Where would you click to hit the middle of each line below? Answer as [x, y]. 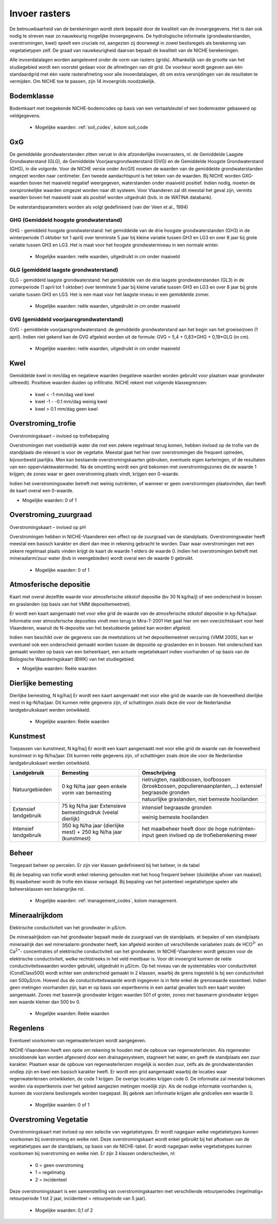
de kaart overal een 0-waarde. [42, 491]
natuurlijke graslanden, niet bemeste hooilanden [200, 799]
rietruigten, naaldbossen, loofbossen [186, 779]
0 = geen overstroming [60, 1165]
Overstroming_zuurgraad [51, 515]
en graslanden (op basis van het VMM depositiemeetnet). [70, 604]
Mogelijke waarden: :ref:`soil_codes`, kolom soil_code [92, 127]
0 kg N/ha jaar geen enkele [94, 786]
